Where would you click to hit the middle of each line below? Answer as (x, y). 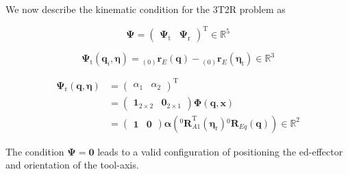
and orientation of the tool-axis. (72, 165)
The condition (35, 151)
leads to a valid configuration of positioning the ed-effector (220, 151)
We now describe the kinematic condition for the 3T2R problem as (146, 9)
